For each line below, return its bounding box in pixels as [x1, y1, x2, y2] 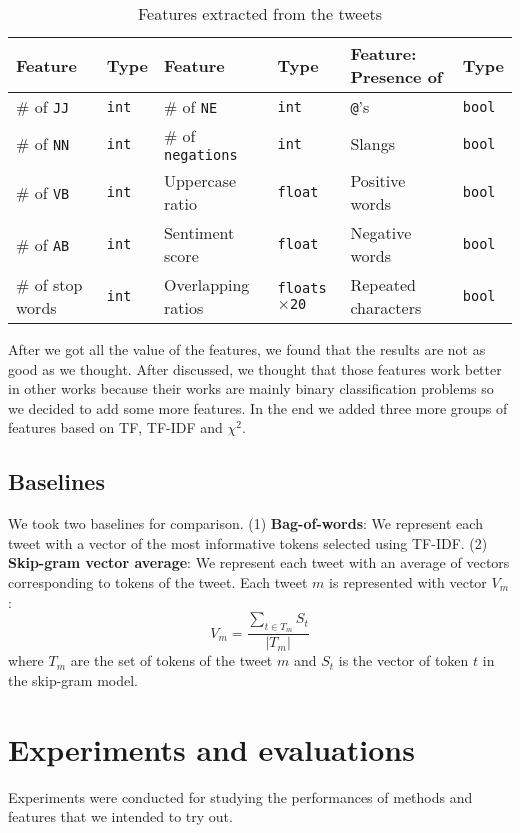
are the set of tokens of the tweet [70, 650, 273, 671]
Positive [350, 169, 406, 192]
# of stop [16, 273, 83, 296]
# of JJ [16, 95, 70, 118]
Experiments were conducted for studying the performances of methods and [8, 786, 473, 807]
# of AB [16, 232, 70, 256]
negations [163, 147, 238, 163]
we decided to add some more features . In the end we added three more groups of [8, 397, 508, 418]
